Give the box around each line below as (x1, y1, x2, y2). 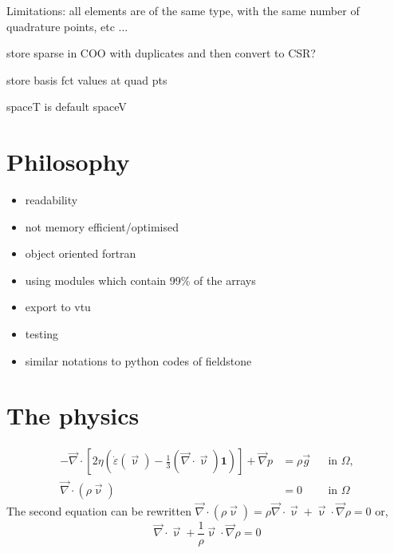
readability (25, 192, 78, 208)
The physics (6, 399, 140, 432)
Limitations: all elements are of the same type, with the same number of (6, 2, 360, 18)
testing (25, 326, 59, 342)
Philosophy (6, 145, 130, 178)
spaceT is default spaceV (6, 98, 127, 115)
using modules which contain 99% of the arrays (25, 271, 256, 288)
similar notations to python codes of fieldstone (25, 352, 252, 369)
